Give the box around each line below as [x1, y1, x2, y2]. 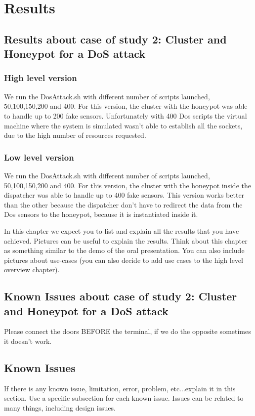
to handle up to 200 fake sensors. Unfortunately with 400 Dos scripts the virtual [4, 110, 247, 121]
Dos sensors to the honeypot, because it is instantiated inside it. [4, 209, 198, 219]
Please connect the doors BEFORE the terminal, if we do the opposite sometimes [4, 326, 251, 336]
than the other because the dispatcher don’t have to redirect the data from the [4, 199, 243, 209]
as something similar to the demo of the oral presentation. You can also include [4, 245, 245, 255]
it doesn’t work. [4, 336, 52, 346]
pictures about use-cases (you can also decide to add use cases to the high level [4, 254, 243, 265]
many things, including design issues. [4, 403, 116, 413]
